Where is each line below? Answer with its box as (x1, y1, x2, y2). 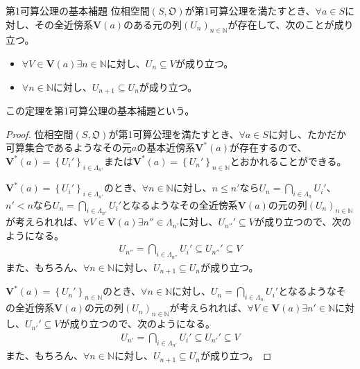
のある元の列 (123, 17, 182, 31)
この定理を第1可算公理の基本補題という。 (6, 103, 195, 118)
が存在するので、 (230, 140, 307, 155)
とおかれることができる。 (230, 153, 347, 168)
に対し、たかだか (268, 126, 346, 141)
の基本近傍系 (137, 140, 196, 155)
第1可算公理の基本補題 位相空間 (6, 3, 150, 17)
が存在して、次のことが (228, 17, 334, 31)
